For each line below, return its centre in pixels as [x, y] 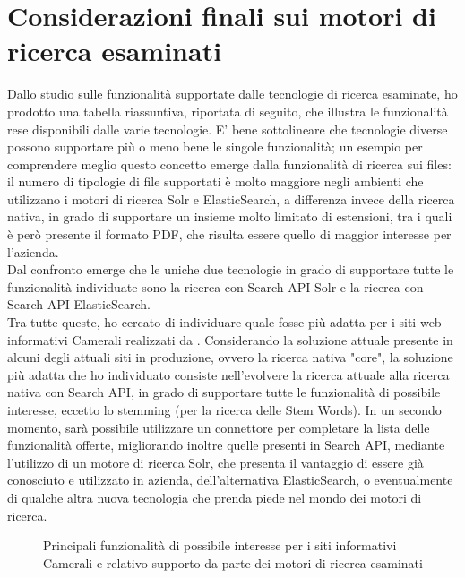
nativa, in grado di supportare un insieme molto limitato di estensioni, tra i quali [230, 216]
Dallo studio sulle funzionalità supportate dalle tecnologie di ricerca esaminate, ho [232, 94]
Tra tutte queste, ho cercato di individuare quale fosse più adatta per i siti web [224, 322]
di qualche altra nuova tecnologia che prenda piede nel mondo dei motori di [215, 497]
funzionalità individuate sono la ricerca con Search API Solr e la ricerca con [215, 286]
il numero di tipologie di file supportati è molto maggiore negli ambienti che [215, 181]
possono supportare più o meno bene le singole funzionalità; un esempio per [215, 147]
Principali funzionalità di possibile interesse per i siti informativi [220, 545]
